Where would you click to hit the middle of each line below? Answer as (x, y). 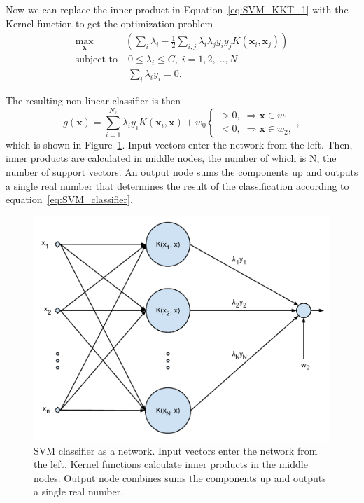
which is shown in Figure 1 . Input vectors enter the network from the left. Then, (179, 144)
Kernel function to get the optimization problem (110, 23)
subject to (96, 60)
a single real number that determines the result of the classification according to (177, 185)
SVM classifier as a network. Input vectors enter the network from (176, 450)
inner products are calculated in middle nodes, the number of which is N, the (171, 158)
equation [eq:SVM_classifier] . (69, 199)
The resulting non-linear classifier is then (93, 101)
